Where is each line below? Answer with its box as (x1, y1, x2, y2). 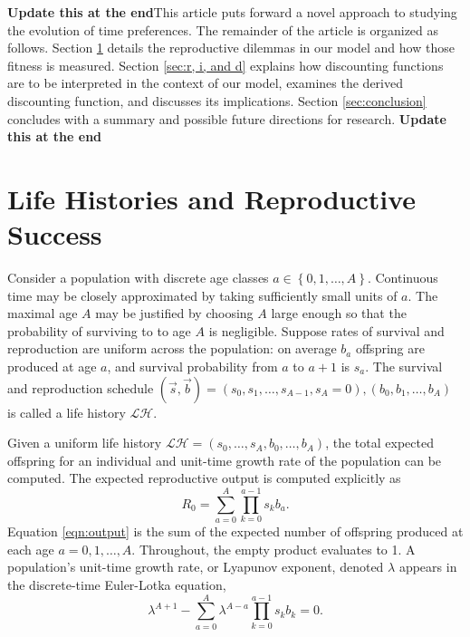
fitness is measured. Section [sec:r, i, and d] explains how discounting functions (7, 55, 444, 74)
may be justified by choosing (95, 304, 254, 323)
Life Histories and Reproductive (7, 179, 417, 217)
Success (7, 216, 102, 253)
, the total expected (325, 433, 434, 452)
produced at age (7, 357, 97, 376)
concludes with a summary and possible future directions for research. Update (7, 109, 446, 128)
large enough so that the (271, 304, 407, 323)
